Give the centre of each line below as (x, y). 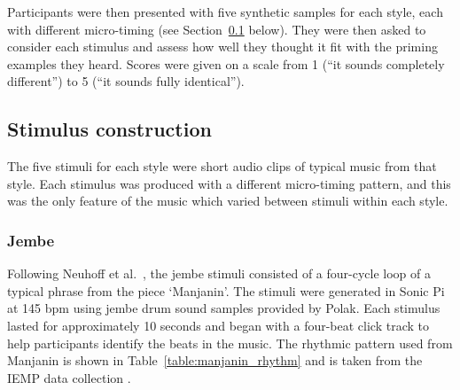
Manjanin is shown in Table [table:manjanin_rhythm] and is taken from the (215, 360)
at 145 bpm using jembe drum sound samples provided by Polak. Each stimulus (224, 308)
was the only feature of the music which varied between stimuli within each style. (228, 201)
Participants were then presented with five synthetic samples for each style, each (225, 12)
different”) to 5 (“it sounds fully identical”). (126, 81)
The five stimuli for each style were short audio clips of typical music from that (222, 166)
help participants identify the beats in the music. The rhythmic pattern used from (230, 343)
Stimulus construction (109, 129)
